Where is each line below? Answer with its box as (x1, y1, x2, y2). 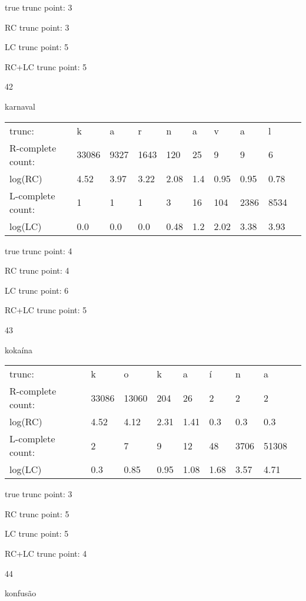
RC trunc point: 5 (5, 507, 69, 520)
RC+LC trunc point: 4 (5, 547, 87, 559)
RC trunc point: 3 (5, 21, 69, 33)
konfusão (5, 587, 36, 599)
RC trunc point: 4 (5, 264, 69, 277)
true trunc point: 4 (5, 244, 72, 257)
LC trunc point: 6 (5, 284, 69, 296)
